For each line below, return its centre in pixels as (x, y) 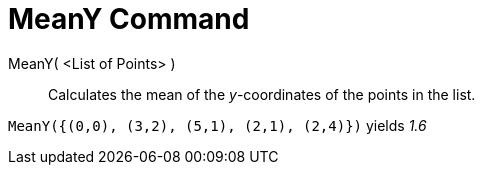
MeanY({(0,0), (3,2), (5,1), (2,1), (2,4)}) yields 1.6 (217, 125)
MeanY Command (129, 19)
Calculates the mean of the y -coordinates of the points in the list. (262, 94)
